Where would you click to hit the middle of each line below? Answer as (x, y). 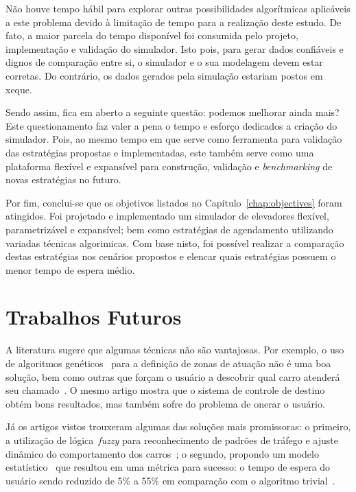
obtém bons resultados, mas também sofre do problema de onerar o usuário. (165, 403)
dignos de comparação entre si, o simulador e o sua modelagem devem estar (164, 62)
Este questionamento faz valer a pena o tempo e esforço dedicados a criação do (171, 125)
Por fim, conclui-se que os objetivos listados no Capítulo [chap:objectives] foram (174, 202)
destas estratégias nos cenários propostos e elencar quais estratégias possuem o (171, 256)
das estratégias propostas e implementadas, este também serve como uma (160, 152)
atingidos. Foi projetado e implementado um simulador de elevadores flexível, (167, 216)
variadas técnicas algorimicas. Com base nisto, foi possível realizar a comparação (175, 243)
